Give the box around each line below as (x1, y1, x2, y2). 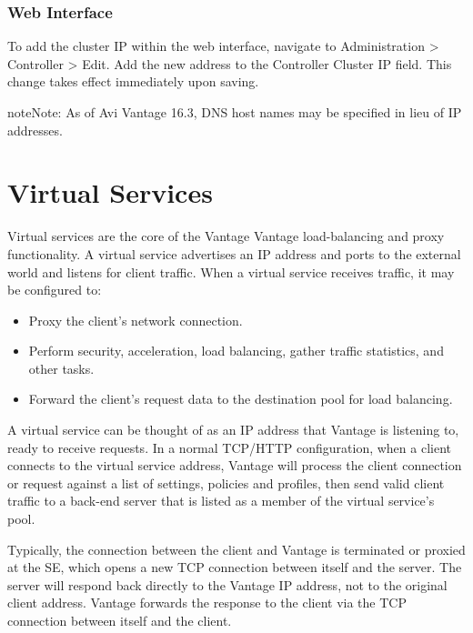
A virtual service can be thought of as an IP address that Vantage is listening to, (7, 420, 459, 439)
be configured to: (7, 280, 102, 299)
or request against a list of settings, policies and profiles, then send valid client (7, 473, 445, 492)
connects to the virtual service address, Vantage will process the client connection (7, 456, 462, 475)
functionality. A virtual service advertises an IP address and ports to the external (7, 244, 461, 263)
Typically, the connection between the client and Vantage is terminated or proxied (7, 539, 466, 558)
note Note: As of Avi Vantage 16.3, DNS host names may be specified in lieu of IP (7, 103, 462, 121)
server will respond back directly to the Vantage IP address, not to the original (7, 575, 448, 594)
